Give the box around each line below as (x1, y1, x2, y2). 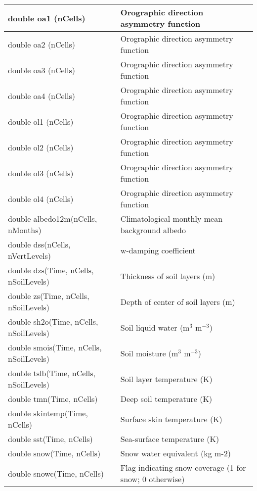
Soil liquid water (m (120, 321, 190, 333)
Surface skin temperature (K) (120, 413, 222, 425)
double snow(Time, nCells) (8, 447, 101, 459)
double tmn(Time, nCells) (8, 393, 98, 404)
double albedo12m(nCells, (8, 213, 97, 224)
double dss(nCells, (8, 239, 71, 250)
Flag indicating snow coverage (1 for (120, 462, 246, 473)
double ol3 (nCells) (8, 167, 74, 179)
